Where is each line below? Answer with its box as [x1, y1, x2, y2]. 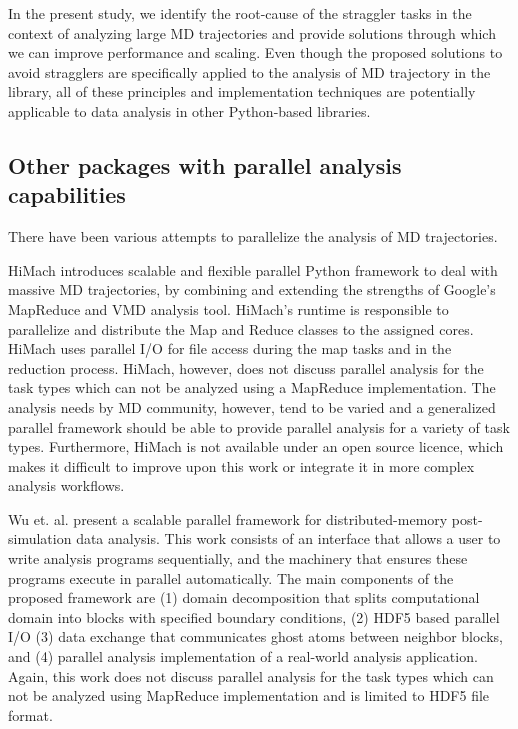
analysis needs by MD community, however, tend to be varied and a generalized [8, 396, 496, 417]
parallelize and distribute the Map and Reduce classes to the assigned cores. [8, 318, 474, 339]
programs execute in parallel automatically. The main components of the [8, 567, 454, 588]
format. [8, 704, 53, 725]
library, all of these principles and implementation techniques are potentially [8, 81, 476, 102]
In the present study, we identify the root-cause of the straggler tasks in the [8, 3, 472, 23]
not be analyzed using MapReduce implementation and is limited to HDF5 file [8, 685, 490, 706]
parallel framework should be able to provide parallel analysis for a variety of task [8, 416, 510, 437]
